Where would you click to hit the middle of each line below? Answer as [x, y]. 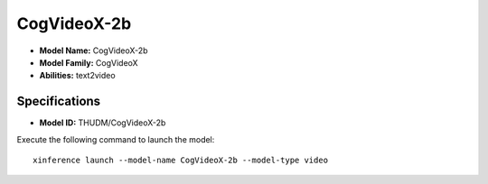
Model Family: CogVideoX [89, 62]
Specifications [59, 101]
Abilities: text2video [78, 76]
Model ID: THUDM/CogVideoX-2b [103, 123]
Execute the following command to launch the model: [116, 139]
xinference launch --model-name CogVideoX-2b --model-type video [181, 161]
